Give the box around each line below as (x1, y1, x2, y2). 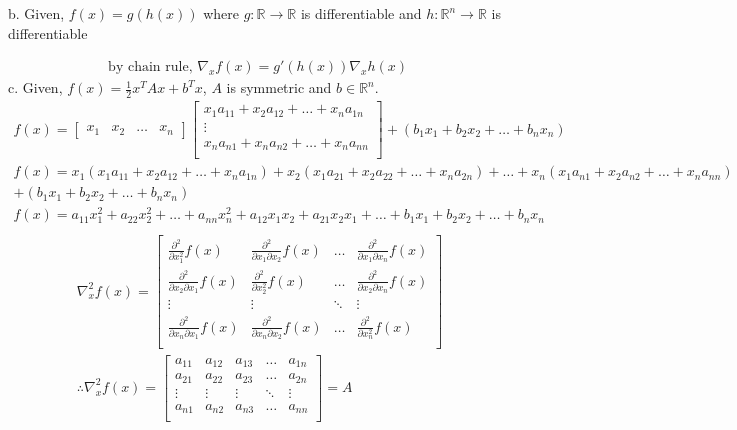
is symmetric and (226, 77, 332, 98)
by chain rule (108, 60, 189, 75)
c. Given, (8, 77, 63, 98)
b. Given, (8, 3, 65, 23)
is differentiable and (300, 3, 422, 23)
